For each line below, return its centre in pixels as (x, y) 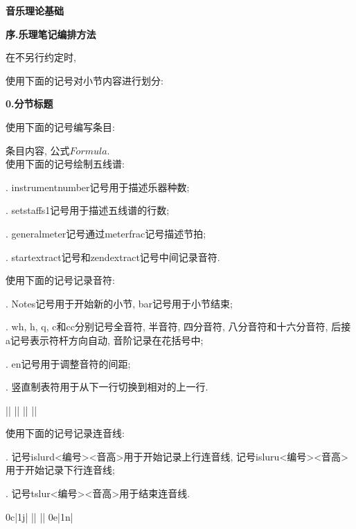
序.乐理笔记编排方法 (51, 34)
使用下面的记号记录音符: (60, 280)
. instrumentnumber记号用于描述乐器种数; (98, 187)
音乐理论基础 (35, 10)
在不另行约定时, (41, 57)
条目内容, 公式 (38, 150)
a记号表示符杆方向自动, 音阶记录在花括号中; (105, 340)
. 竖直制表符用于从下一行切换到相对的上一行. (107, 387)
